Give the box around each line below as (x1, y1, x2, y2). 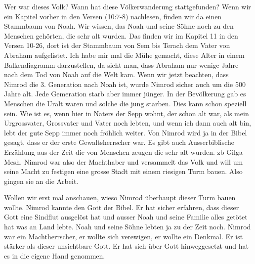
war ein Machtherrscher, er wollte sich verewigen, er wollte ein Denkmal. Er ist (4, 231, 243, 241)
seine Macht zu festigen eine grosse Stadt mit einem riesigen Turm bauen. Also (4, 166, 243, 176)
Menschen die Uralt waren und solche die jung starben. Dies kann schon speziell (4, 98, 247, 108)
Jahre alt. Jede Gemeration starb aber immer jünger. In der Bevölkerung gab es (4, 88, 246, 99)
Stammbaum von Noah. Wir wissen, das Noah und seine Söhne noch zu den (4, 21, 234, 31)
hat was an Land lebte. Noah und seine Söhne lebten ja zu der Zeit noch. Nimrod (4, 221, 251, 232)
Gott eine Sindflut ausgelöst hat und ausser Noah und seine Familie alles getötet (4, 212, 248, 222)
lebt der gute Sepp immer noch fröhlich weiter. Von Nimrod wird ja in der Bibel (4, 127, 247, 137)
